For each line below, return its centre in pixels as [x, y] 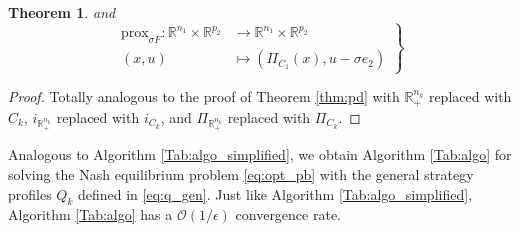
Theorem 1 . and [62, 12]
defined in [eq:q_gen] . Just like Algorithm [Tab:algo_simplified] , [275, 193]
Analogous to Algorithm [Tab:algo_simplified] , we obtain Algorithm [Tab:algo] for [260, 154]
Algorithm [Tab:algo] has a [90, 214]
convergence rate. [288, 214]
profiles [30, 193]
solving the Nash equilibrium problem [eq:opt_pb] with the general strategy [241, 173]
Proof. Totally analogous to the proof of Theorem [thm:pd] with [204, 96]
